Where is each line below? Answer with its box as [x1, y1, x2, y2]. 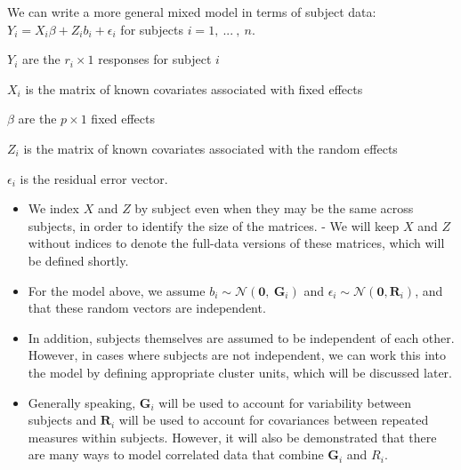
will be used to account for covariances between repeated [118, 410, 429, 429]
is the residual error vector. [20, 169, 168, 187]
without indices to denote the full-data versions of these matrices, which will [28, 234, 445, 252]
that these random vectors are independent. [28, 299, 266, 317]
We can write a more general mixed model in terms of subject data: [7, 3, 376, 20]
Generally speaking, [28, 393, 136, 411]
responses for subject [98, 50, 212, 68]
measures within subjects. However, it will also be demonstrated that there [28, 427, 437, 446]
